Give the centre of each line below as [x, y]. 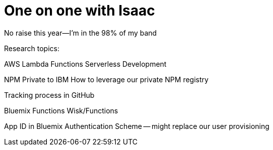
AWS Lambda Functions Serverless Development [85, 64]
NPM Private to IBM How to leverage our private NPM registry [106, 79]
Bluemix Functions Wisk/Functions [61, 110]
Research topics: [32, 48]
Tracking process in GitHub [49, 95]
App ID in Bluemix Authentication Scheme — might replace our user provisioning [137, 126]
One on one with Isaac [80, 11]
